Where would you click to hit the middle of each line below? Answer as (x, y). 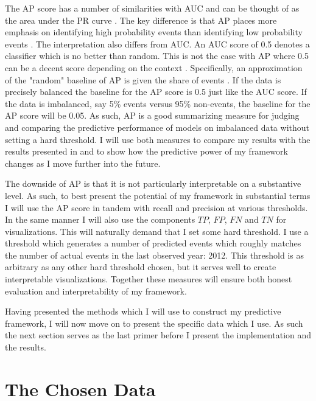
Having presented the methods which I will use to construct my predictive (143, 311)
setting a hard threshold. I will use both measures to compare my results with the (158, 139)
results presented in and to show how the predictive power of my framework (146, 151)
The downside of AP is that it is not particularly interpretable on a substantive (153, 183)
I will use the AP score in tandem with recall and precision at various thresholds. (156, 207)
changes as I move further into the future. (83, 163)
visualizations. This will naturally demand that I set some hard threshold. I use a (157, 231)
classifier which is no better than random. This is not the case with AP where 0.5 (157, 56)
